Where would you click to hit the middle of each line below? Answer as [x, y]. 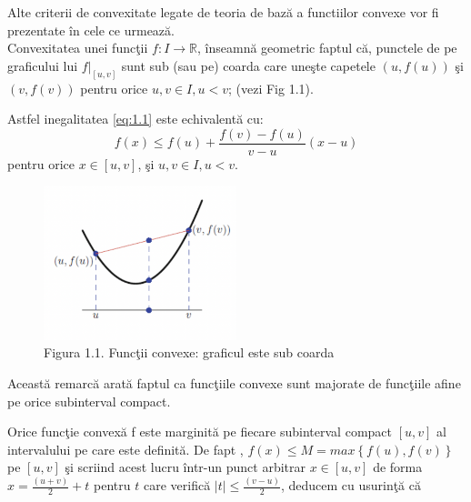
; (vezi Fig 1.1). [271, 88]
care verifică [177, 485]
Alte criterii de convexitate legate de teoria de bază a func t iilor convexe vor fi [223, 12]
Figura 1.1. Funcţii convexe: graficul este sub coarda [189, 352]
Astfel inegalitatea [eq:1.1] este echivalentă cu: [135, 119]
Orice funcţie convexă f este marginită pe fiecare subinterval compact [200, 432]
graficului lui [43, 65]
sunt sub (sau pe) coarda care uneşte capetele [248, 65]
